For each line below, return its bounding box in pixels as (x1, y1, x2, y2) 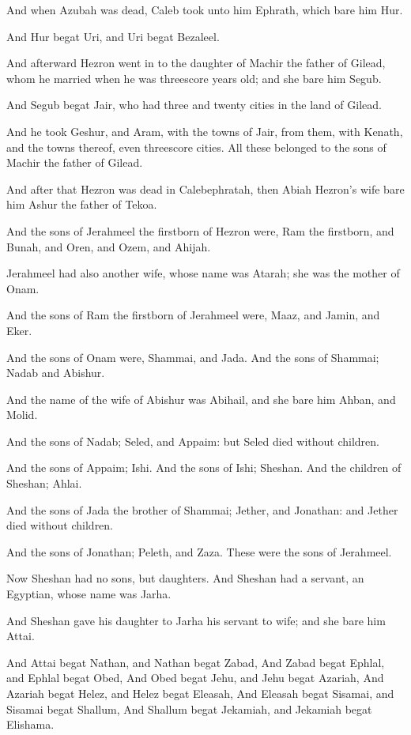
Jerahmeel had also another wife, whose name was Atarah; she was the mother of (6, 265, 400, 281)
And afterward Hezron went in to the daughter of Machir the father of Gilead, (6, 55, 386, 71)
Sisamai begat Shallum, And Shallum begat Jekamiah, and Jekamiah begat (6, 700, 372, 717)
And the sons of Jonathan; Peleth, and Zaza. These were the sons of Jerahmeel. (6, 543, 392, 560)
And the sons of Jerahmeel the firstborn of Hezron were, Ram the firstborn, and (6, 222, 394, 239)
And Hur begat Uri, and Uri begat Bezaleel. (6, 28, 220, 44)
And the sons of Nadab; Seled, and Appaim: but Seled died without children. (6, 432, 379, 449)
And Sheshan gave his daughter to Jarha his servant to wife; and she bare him (6, 612, 386, 628)
